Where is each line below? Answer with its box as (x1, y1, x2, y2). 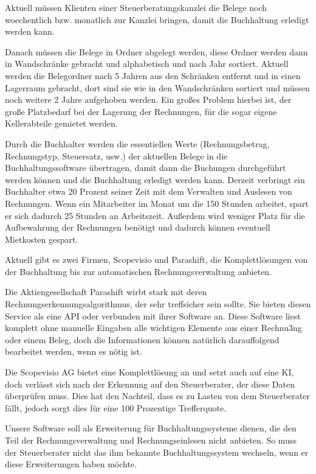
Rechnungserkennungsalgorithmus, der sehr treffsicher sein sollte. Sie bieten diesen (5, 298, 311, 310)
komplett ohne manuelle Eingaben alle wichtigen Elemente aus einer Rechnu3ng (5, 321, 302, 334)
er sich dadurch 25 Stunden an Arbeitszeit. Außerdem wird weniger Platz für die (5, 209, 305, 221)
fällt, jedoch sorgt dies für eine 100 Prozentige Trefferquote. (5, 401, 227, 414)
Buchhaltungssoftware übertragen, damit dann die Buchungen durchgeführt (5, 161, 286, 174)
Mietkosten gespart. (5, 232, 78, 245)
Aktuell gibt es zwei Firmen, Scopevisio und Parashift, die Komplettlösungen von (5, 253, 308, 266)
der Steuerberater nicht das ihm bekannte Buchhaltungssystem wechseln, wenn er (5, 445, 309, 458)
